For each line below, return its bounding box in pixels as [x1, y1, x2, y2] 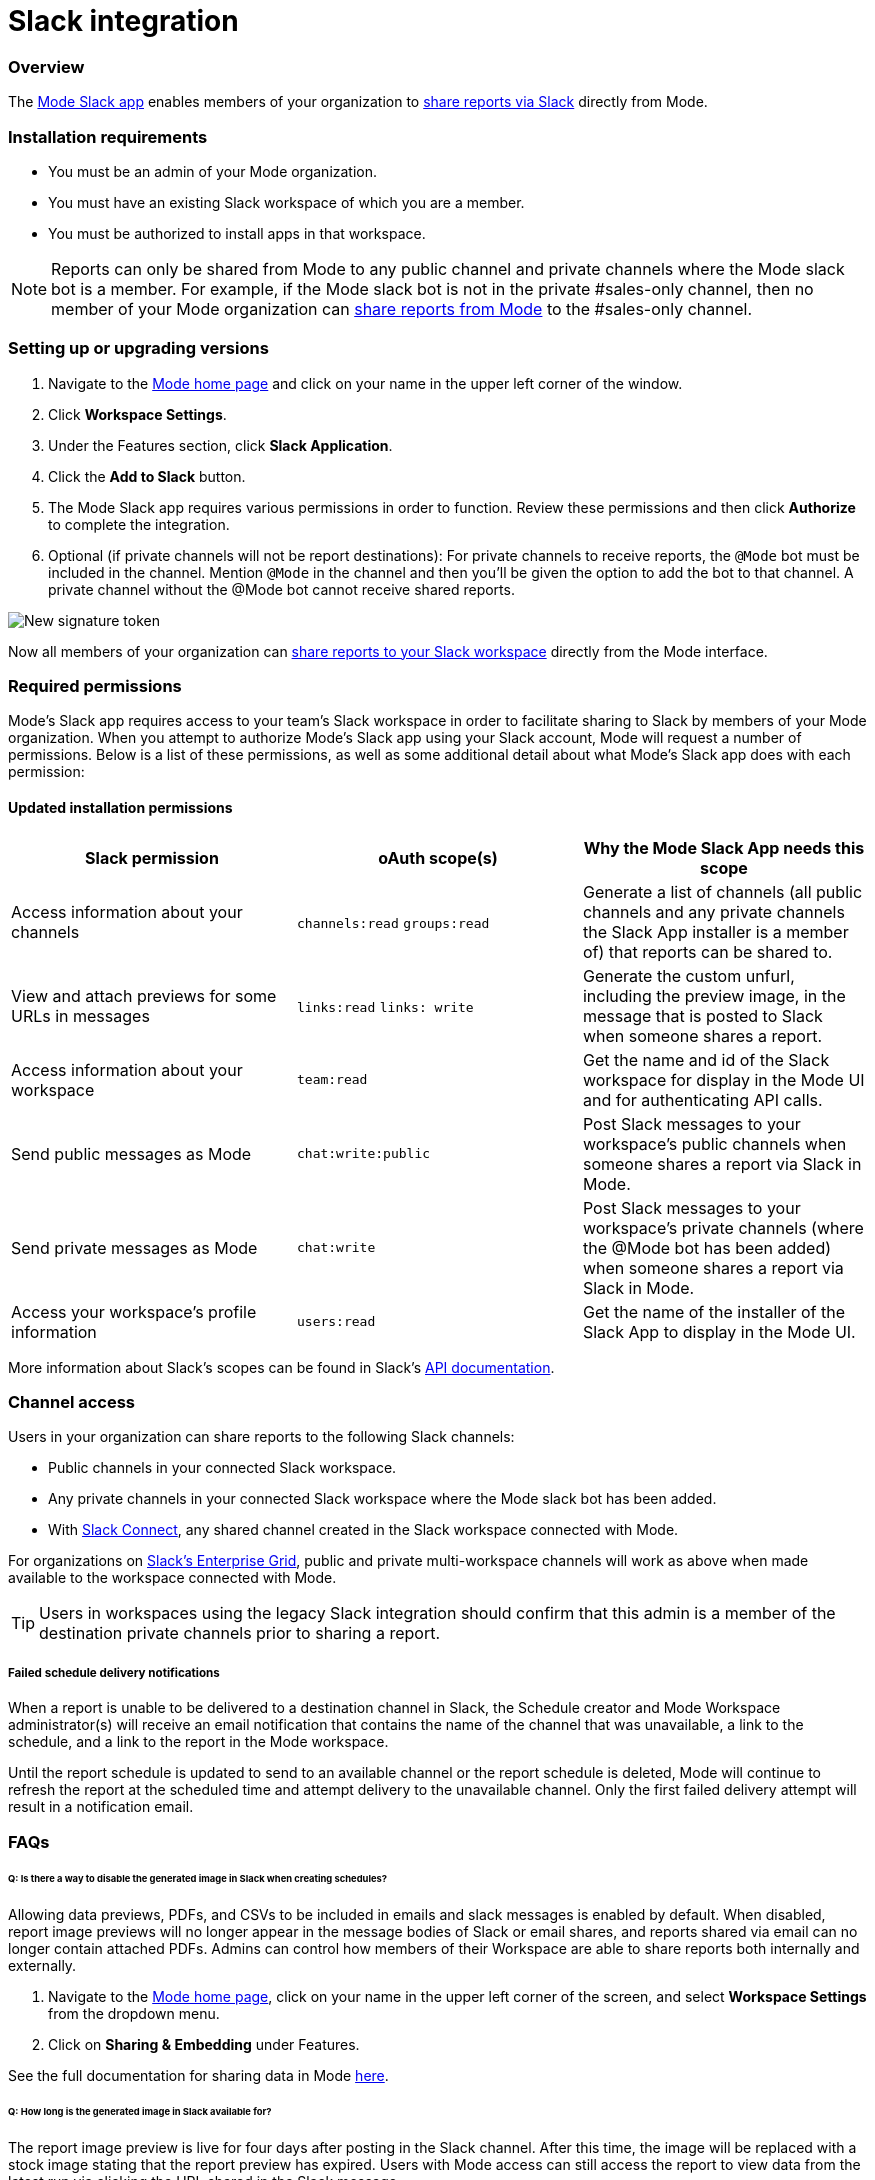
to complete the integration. [48, 515, 230, 533]
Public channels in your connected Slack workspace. [48, 1459, 397, 1477]
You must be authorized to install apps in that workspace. [48, 224, 426, 242]
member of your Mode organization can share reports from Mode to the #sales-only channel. [51, 298, 752, 319]
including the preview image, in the [582, 985, 846, 1006]
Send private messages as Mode [11, 1237, 258, 1258]
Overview [8, 56, 85, 77]
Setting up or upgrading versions [8, 338, 269, 359]
